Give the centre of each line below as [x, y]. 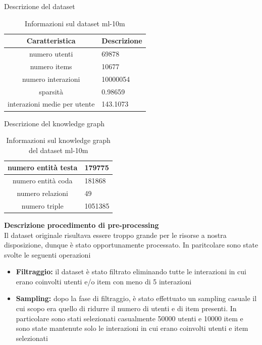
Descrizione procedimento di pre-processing [82, 225]
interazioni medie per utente [51, 104]
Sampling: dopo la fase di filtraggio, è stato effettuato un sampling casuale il [136, 298]
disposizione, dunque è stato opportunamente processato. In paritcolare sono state [131, 245]
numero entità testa [43, 167]
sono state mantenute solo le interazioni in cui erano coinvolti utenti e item [132, 328]
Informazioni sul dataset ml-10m [75, 23]
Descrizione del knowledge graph [55, 123]
